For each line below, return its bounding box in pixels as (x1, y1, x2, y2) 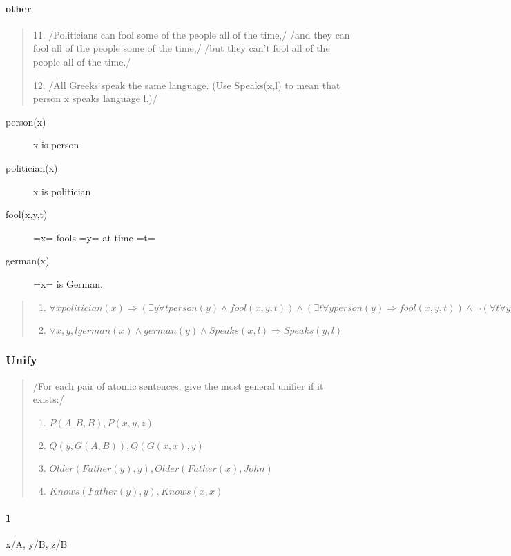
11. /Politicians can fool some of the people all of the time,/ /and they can (32, 27, 350, 41)
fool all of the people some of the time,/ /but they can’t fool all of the (32, 41, 330, 55)
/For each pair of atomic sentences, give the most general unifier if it (32, 378, 324, 393)
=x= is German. (33, 276, 103, 290)
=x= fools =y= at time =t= (33, 230, 155, 244)
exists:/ (32, 392, 64, 406)
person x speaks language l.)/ (32, 91, 157, 106)
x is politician (33, 183, 91, 198)
